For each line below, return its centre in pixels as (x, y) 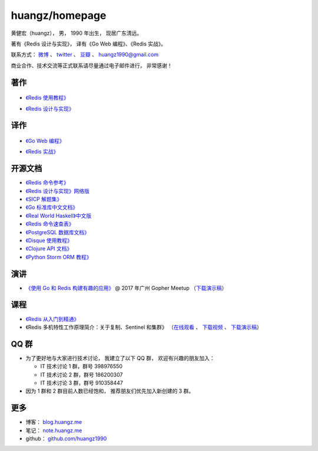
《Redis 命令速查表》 (50, 224)
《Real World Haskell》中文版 (58, 215)
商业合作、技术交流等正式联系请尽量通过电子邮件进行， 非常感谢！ (92, 66)
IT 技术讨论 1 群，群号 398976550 (82, 367)
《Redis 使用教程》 (47, 98)
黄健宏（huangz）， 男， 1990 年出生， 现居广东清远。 (77, 33)
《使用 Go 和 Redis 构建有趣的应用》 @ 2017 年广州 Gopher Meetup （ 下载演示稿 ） (126, 288)
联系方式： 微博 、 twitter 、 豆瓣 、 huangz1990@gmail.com (85, 55)
